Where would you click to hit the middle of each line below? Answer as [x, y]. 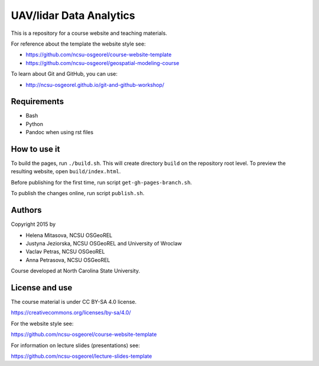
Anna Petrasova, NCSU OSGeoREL [68, 260]
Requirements [38, 101]
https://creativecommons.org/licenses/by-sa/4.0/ [71, 313]
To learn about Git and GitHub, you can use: [64, 74]
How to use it [35, 149]
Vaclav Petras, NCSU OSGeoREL [65, 252]
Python [35, 124]
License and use [42, 288]
